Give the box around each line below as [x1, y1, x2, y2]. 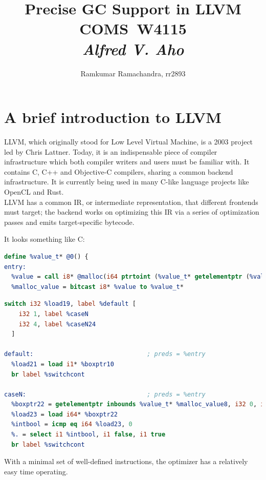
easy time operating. [4, 466, 68, 476]
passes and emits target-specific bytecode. [4, 216, 135, 227]
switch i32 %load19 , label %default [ [4, 300, 136, 308]
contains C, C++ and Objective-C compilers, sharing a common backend [4, 166, 233, 177]
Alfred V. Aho [82, 38, 184, 59]
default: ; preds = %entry [4, 350, 206, 358]
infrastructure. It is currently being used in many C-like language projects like [4, 176, 249, 187]
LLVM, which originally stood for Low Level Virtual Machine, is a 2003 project [4, 136, 253, 147]
